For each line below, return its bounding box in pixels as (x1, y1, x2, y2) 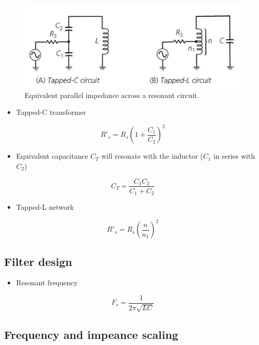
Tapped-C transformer (16, 107, 86, 117)
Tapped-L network (16, 202, 74, 212)
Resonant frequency (16, 277, 78, 288)
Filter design (4, 253, 73, 269)
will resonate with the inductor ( (101, 151, 203, 161)
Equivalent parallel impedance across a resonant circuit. (25, 89, 199, 100)
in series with (213, 151, 255, 161)
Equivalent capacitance (16, 151, 88, 161)
